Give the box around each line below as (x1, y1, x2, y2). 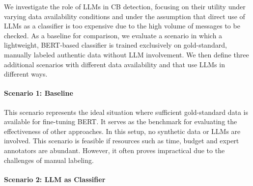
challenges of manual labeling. (4, 155, 94, 165)
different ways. (4, 69, 48, 79)
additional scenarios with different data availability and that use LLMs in (4, 59, 225, 69)
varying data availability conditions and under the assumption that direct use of (4, 11, 245, 21)
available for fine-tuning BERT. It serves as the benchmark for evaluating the (4, 116, 237, 127)
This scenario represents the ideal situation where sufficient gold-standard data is (4, 106, 249, 117)
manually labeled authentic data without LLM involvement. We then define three (4, 49, 249, 59)
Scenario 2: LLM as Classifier (4, 174, 106, 184)
